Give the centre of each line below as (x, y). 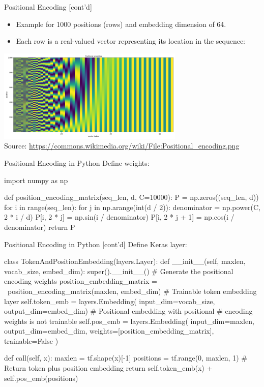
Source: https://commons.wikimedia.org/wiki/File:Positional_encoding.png (122, 146)
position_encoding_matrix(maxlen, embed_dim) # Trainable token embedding (132, 291)
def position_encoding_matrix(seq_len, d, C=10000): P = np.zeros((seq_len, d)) (131, 197)
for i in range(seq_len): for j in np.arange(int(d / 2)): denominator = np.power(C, (132, 207)
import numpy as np (36, 180)
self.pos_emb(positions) (41, 378)
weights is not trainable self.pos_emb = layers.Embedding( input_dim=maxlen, (129, 321)
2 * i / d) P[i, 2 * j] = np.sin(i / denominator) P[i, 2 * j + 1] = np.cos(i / (119, 217)
